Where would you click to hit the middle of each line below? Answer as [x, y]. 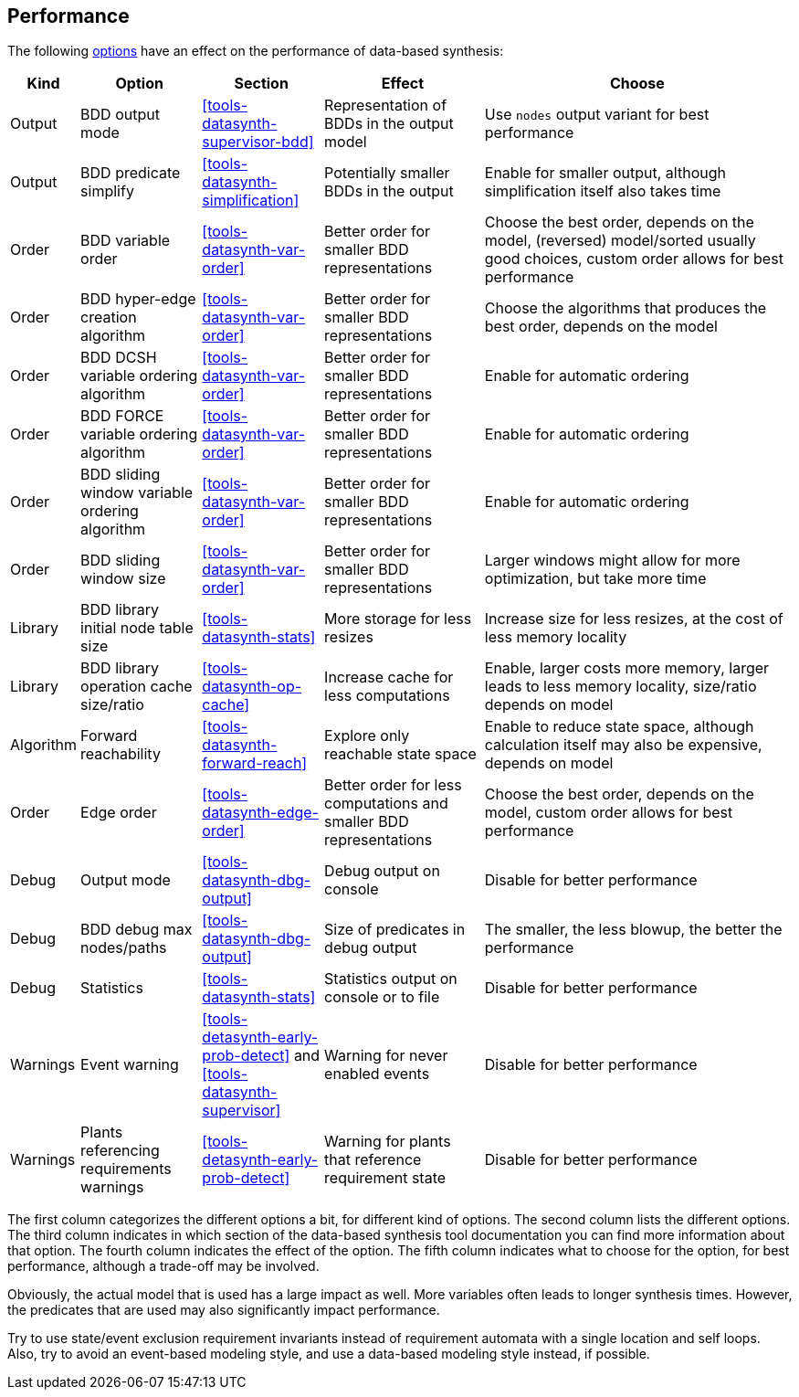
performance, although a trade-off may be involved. [163, 1266]
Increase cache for [389, 677]
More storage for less [398, 619]
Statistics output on [391, 979]
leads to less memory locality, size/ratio [620, 687]
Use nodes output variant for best [597, 115]
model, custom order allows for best [609, 813]
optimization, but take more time [595, 579]
